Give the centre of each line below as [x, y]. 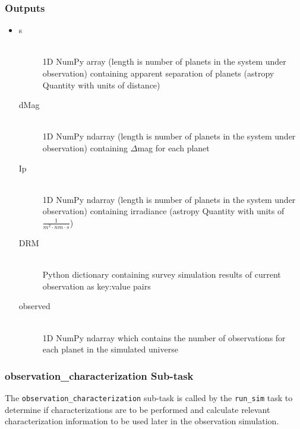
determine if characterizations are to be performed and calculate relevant [138, 409]
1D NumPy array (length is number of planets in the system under [164, 61]
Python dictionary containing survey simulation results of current [162, 274]
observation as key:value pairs [97, 286]
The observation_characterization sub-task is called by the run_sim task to [149, 398]
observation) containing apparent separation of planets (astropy [158, 73]
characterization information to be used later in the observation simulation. [142, 421]
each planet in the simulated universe [110, 349]
